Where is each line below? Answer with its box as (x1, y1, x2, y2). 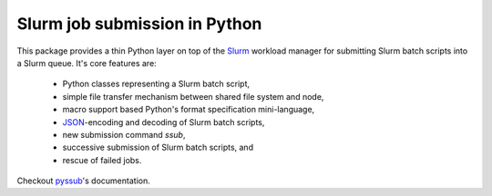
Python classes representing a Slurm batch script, (62, 78, 251, 90)
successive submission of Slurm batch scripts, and (62, 142, 254, 153)
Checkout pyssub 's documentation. (16, 175, 150, 186)
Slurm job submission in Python (16, 14, 262, 34)
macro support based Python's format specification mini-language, (62, 104, 315, 115)
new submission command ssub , (62, 129, 186, 140)
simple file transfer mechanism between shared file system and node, (62, 91, 324, 102)
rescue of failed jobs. (62, 154, 142, 165)
